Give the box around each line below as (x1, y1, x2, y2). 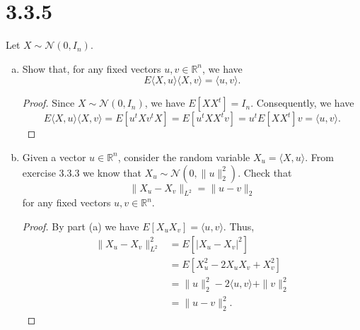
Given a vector (22, 149, 86, 164)
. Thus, (223, 218, 255, 233)
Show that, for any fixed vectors (22, 61, 161, 76)
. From (305, 149, 334, 164)
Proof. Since (22, 95, 75, 110)
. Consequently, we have (250, 95, 354, 110)
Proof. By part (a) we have (22, 218, 139, 233)
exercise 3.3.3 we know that (22, 165, 141, 179)
